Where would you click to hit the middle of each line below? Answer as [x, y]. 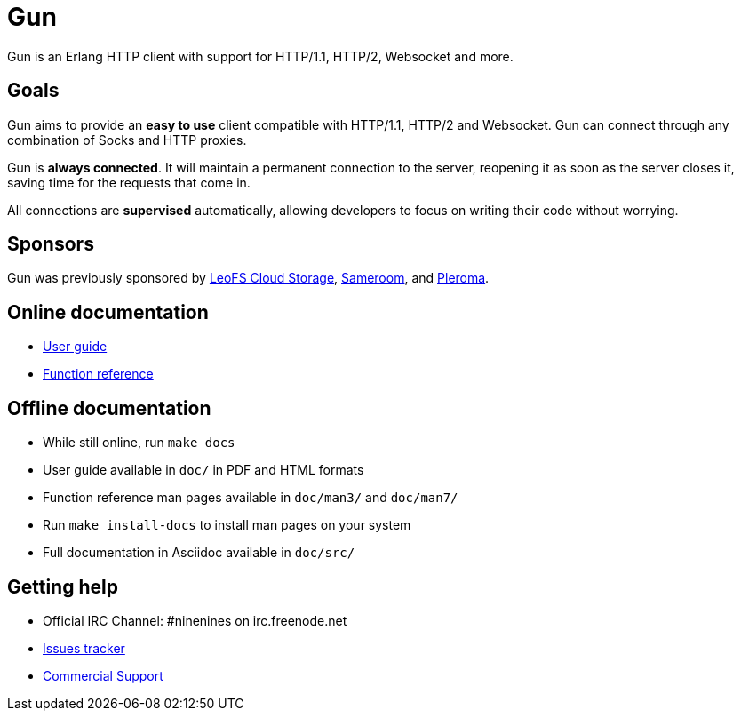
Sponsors [51, 244]
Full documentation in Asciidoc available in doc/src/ [199, 553]
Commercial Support [103, 675]
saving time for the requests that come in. [129, 182]
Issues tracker [84, 648]
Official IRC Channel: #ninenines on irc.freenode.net [195, 620]
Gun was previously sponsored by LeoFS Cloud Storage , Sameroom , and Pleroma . [248, 278]
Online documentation [108, 312]
